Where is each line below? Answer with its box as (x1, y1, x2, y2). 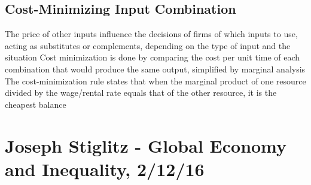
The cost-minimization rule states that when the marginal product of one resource (5, 74, 306, 87)
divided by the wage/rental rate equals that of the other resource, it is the (5, 86, 277, 99)
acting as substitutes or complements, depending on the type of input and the (5, 39, 291, 51)
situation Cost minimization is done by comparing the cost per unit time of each (5, 51, 300, 63)
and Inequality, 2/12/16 (5, 156, 205, 181)
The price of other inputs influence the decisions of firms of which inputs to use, (5, 28, 298, 40)
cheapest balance (5, 98, 66, 110)
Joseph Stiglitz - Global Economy (5, 133, 287, 157)
